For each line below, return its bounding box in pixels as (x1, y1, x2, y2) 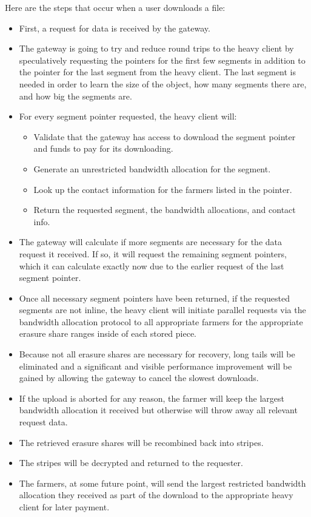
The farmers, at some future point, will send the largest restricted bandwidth (19, 476, 306, 489)
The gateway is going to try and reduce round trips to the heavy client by (19, 42, 294, 55)
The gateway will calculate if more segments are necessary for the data (19, 235, 283, 248)
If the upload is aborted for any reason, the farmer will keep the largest (19, 391, 284, 404)
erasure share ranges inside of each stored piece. (19, 327, 197, 340)
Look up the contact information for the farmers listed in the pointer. (33, 183, 292, 195)
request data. (19, 416, 68, 428)
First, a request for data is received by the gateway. (19, 21, 210, 34)
